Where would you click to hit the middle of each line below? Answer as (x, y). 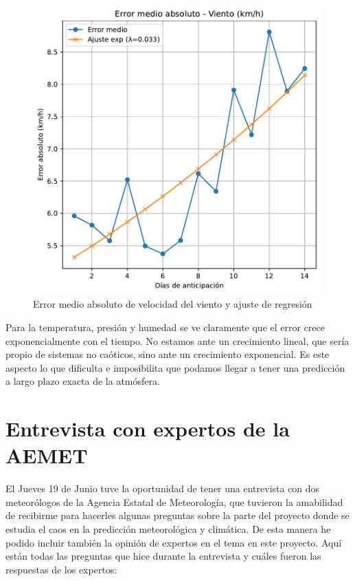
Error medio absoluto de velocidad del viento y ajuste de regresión (173, 304)
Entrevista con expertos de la (148, 429)
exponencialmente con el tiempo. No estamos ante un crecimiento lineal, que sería (177, 340)
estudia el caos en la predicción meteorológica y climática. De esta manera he (168, 529)
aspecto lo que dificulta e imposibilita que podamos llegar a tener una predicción (175, 367)
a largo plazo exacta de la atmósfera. (83, 381)
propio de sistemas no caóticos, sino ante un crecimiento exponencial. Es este (168, 354)
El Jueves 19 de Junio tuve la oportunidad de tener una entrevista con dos (163, 488)
